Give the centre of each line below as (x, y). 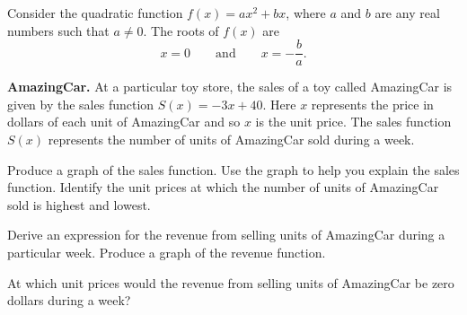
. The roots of (181, 30)
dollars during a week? (69, 300)
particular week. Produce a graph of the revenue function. (167, 252)
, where (306, 13)
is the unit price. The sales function (353, 122)
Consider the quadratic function (95, 13)
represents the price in (372, 104)
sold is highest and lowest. (79, 204)
